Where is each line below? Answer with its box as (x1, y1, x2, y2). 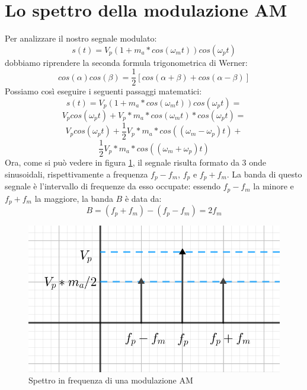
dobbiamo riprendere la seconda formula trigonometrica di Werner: (5, 56, 248, 68)
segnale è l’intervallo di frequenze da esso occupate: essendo (5, 180, 221, 192)
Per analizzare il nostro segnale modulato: (5, 32, 157, 45)
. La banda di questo (226, 167, 302, 180)
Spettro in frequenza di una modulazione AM (28, 374, 193, 386)
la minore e (253, 180, 294, 192)
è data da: (124, 192, 162, 204)
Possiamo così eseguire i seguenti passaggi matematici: (5, 85, 202, 97)
